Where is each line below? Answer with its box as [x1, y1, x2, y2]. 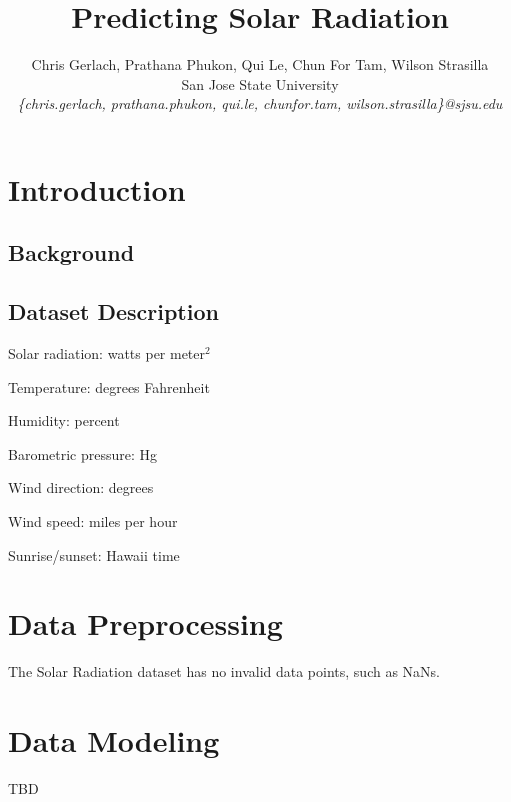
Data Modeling [8, 720, 220, 761]
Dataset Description [8, 296, 219, 327]
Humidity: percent [8, 410, 120, 431]
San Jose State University [181, 73, 339, 94]
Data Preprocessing [8, 603, 283, 644]
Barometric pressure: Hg [8, 443, 158, 464]
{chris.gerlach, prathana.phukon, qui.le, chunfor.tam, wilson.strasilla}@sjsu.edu [17, 93, 503, 114]
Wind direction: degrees [8, 477, 154, 498]
